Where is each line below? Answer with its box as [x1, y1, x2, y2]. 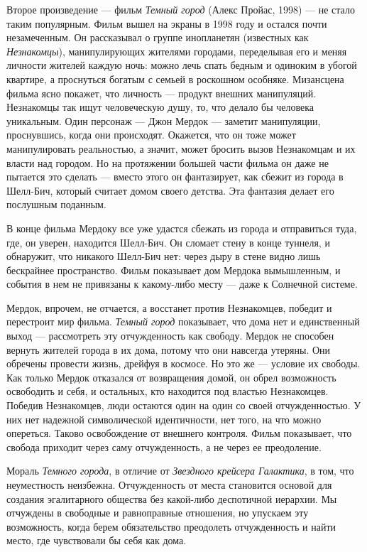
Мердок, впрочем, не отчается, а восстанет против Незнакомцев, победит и [6, 300, 332, 315]
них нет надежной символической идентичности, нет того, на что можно [6, 411, 322, 426]
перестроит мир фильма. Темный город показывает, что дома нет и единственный [6, 314, 360, 329]
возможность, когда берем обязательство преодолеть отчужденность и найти [6, 519, 336, 534]
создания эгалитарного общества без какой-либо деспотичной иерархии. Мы [6, 491, 337, 506]
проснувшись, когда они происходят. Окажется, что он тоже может [6, 127, 296, 142]
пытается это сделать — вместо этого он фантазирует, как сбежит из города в [6, 169, 344, 184]
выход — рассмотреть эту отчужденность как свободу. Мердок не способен [6, 328, 334, 343]
